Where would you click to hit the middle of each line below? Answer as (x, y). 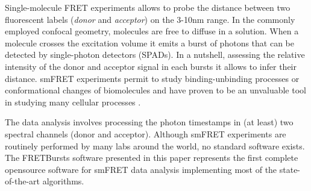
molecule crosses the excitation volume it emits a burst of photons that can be (149, 42)
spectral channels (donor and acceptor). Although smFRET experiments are (146, 133)
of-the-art (22, 181)
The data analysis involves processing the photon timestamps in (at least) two (149, 122)
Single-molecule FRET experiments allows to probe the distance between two (148, 7)
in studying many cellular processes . (73, 102)
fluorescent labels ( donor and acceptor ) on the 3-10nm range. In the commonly (150, 19)
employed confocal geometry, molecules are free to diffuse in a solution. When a (152, 31)
